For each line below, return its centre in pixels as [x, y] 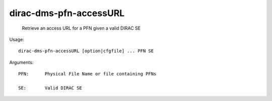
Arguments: [21, 62]
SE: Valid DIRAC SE [50, 88]
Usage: [17, 39]
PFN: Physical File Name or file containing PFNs [87, 74]
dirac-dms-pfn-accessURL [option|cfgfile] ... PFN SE [86, 51]
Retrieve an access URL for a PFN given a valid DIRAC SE [81, 28]
